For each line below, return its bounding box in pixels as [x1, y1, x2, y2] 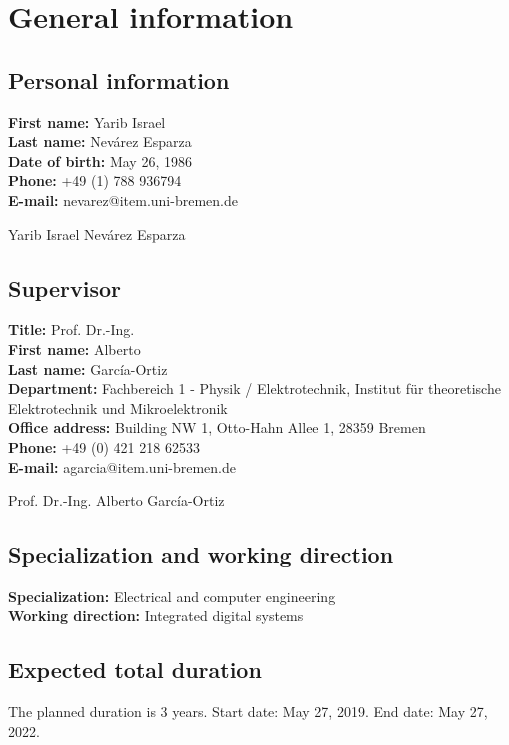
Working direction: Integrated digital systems [8, 605, 304, 626]
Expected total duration [8, 654, 262, 685]
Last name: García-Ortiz [8, 358, 168, 379]
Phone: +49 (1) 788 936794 [8, 170, 182, 191]
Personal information [8, 64, 230, 95]
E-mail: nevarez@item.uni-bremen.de [8, 189, 238, 210]
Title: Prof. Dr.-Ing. [8, 319, 135, 340]
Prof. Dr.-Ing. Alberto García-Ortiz [8, 490, 225, 511]
